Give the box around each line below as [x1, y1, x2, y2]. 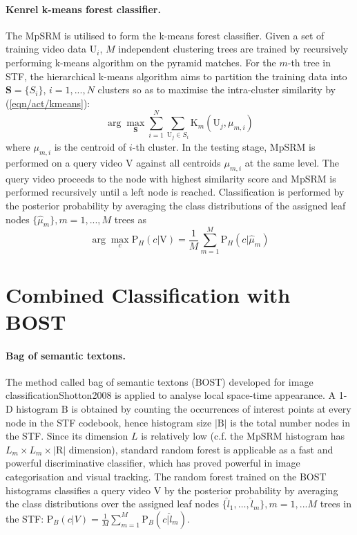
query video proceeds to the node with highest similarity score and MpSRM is [6, 171, 336, 185]
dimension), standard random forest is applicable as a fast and [68, 442, 334, 456]
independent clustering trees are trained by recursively [118, 41, 349, 56]
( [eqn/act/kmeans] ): [6, 95, 90, 110]
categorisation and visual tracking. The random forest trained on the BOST [6, 469, 327, 483]
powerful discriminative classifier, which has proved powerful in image [6, 456, 300, 470]
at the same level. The [244, 155, 339, 169]
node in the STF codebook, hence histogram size [6, 415, 212, 429]
